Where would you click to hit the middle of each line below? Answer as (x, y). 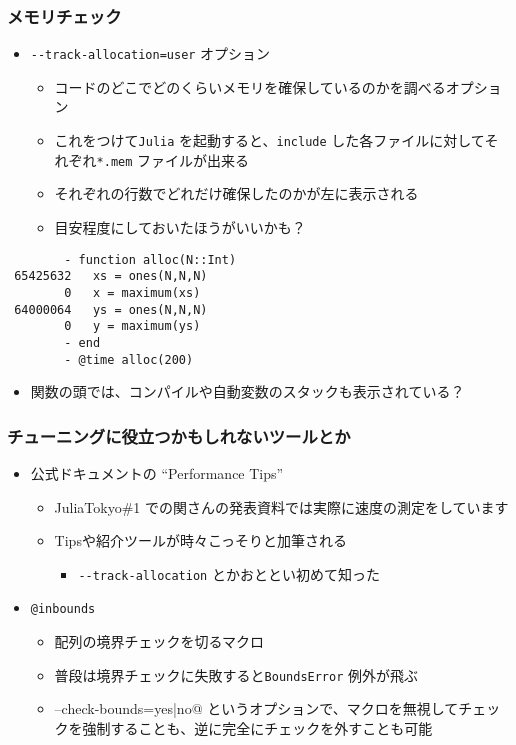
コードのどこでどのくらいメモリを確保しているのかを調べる (250, 86)
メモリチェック (64, 15)
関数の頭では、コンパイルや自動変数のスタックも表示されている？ (247, 391)
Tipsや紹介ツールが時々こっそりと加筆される (200, 540)
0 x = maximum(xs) (132, 292)
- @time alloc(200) (129, 359)
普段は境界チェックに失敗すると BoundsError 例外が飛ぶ (236, 674)
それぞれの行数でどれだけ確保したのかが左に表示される (236, 193)
